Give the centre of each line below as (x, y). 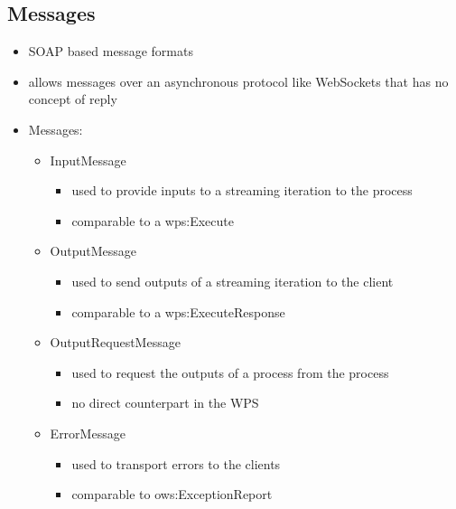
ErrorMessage (88, 433)
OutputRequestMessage (115, 342)
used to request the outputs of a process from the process (230, 372)
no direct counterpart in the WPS (165, 403)
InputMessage (88, 160)
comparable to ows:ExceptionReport (172, 494)
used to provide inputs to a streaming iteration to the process (242, 190)
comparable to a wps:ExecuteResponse (178, 311)
